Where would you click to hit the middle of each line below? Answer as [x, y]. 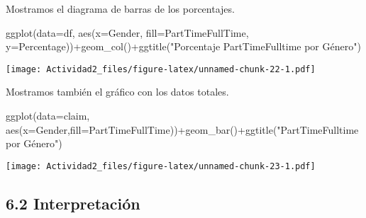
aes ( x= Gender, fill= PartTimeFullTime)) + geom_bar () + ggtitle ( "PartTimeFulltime [182, 129]
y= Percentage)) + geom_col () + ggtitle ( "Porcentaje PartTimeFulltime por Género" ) [183, 46]
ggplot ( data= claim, [48, 116]
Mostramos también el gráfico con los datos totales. [117, 92]
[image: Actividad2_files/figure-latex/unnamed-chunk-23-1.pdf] [161, 166]
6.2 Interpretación [73, 203]
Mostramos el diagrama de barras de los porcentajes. [120, 8]
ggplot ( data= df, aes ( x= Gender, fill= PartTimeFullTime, [127, 32]
